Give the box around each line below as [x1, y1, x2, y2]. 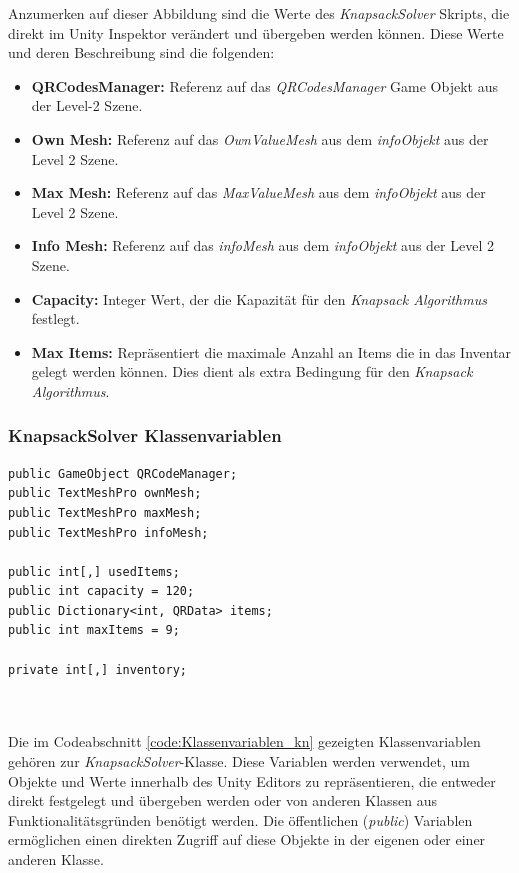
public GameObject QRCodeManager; [8, 466, 238, 481]
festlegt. [31, 308, 80, 329]
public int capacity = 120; [8, 584, 195, 599]
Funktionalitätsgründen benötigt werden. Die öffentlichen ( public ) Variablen [8, 809, 473, 830]
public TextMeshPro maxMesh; [8, 505, 202, 520]
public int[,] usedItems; [8, 564, 180, 579]
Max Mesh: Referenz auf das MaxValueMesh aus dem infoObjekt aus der [31, 182, 486, 203]
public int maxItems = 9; [8, 623, 180, 638]
